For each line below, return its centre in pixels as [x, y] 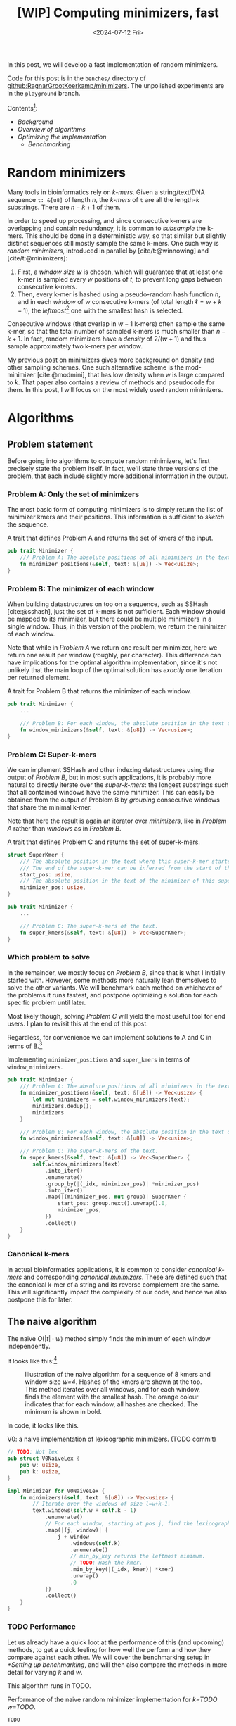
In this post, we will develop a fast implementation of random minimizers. [113, 64]
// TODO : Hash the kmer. [106, 1563]
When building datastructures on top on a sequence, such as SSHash [108, 604]
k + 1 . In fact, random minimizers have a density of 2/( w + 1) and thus [107, 339]
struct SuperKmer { [36, 855]
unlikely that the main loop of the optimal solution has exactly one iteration [115, 670]
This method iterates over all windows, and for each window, [113, 1390]
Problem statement [50, 444]
